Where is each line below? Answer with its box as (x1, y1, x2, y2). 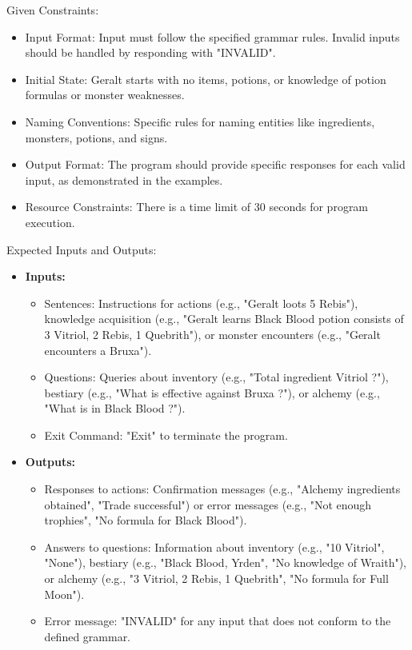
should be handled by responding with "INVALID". (25, 44, 276, 61)
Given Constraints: (6, 2, 99, 18)
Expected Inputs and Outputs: (6, 241, 157, 257)
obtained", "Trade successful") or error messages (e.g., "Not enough (44, 496, 372, 512)
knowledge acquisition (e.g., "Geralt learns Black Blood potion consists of (44, 310, 404, 327)
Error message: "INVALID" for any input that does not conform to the (44, 612, 391, 629)
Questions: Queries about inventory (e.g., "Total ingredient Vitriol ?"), (44, 369, 389, 385)
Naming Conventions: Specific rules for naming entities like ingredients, (25, 113, 375, 130)
